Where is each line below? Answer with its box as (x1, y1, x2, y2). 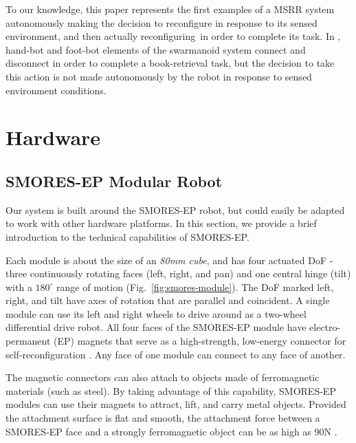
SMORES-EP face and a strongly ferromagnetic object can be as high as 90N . (5, 424, 337, 438)
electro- (309, 320, 341, 334)
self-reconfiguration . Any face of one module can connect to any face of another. (5, 347, 346, 361)
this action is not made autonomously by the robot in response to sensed (5, 69, 312, 83)
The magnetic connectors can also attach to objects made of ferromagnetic (5, 370, 320, 385)
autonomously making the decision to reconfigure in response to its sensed (5, 15, 318, 30)
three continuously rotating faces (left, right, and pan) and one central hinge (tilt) (5, 266, 351, 281)
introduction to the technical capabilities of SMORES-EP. (5, 229, 249, 244)
